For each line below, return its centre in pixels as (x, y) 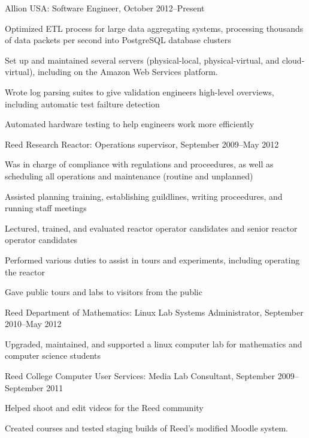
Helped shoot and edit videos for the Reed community (104, 408)
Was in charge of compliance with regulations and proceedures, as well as (139, 164)
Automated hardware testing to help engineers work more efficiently (130, 124)
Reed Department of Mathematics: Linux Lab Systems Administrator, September (154, 312)
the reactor (25, 271)
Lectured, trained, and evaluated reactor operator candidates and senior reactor (151, 228)
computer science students (53, 355)
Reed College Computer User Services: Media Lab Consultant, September (140, 376)
